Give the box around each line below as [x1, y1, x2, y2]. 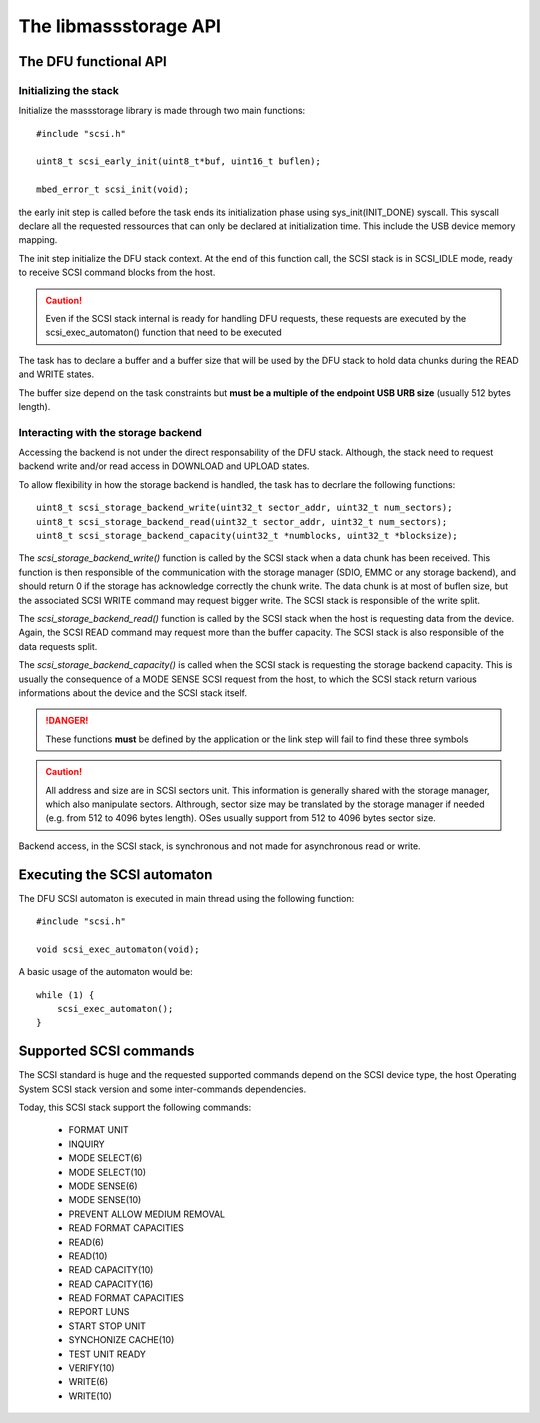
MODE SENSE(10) [68, 1194, 142, 1206]
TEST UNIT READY [68, 1348, 147, 1360]
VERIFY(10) [68, 1362, 115, 1374]
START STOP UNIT [68, 1320, 147, 1332]
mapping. [18, 234, 58, 246]
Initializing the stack [18, 83, 119, 97]
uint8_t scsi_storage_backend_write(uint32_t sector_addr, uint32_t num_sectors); [36, 502, 453, 514]
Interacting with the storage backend [18, 425, 202, 439]
